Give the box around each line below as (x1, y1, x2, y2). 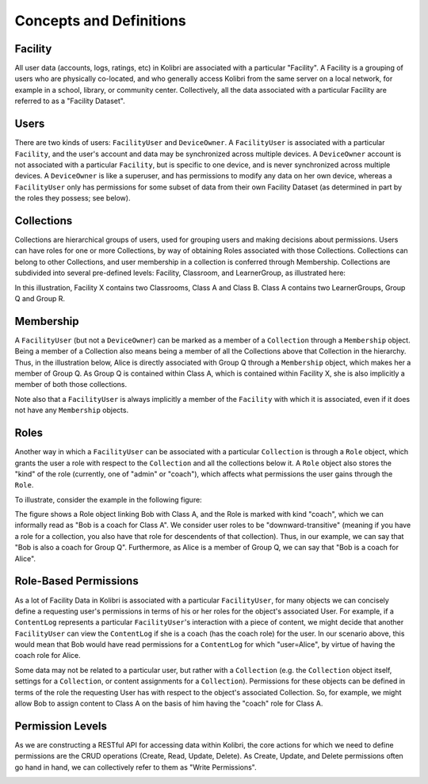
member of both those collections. (14, 380, 128, 389)
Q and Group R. (14, 293, 65, 303)
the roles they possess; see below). (14, 193, 131, 203)
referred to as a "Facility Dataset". (14, 96, 126, 106)
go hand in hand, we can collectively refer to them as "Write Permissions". (14, 762, 257, 772)
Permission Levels (14, 719, 107, 732)
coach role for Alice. (14, 651, 81, 660)
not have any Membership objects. (14, 405, 129, 415)
